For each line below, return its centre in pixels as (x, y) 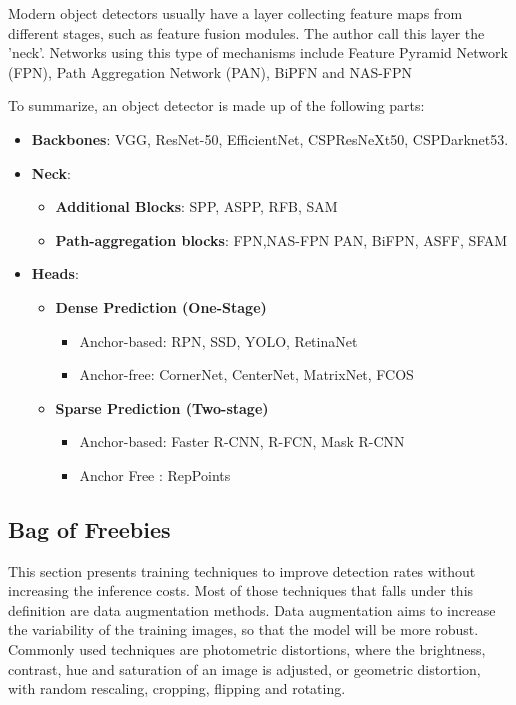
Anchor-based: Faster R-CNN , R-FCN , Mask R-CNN (242, 441)
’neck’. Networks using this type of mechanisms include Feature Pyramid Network (258, 52)
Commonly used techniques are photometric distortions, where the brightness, (247, 649)
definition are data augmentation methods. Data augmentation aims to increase (252, 609)
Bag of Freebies (89, 528)
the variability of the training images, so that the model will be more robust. (243, 629)
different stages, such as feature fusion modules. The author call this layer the (246, 32)
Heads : (55, 273)
